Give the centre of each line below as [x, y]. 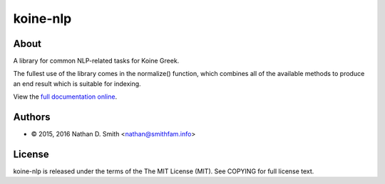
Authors [32, 117]
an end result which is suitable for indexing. [77, 83]
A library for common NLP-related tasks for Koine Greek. [96, 61]
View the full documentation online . [65, 97]
